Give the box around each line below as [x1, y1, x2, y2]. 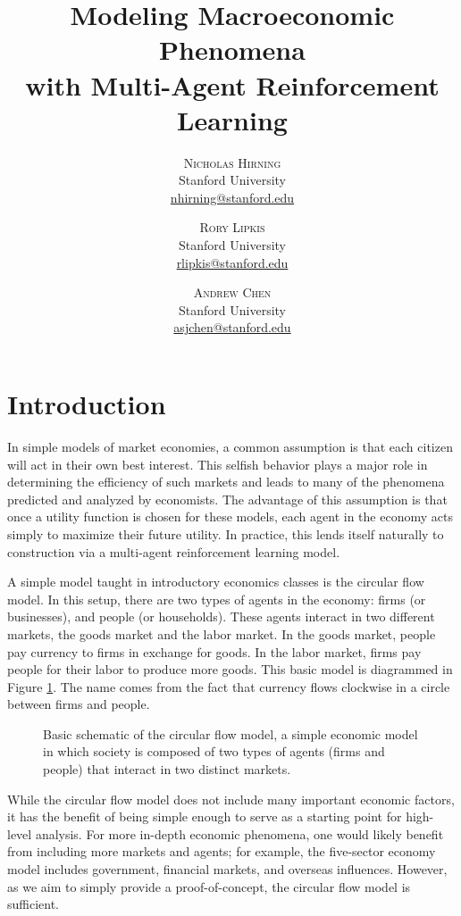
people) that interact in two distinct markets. [43, 760, 291, 779]
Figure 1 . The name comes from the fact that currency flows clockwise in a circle [7, 677, 450, 695]
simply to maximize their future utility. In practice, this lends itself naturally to [7, 524, 444, 543]
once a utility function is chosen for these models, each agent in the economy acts [7, 507, 453, 526]
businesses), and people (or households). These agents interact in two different [7, 607, 435, 626]
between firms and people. [7, 695, 150, 713]
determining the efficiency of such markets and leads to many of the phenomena [7, 472, 445, 491]
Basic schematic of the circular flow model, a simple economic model [43, 724, 418, 743]
